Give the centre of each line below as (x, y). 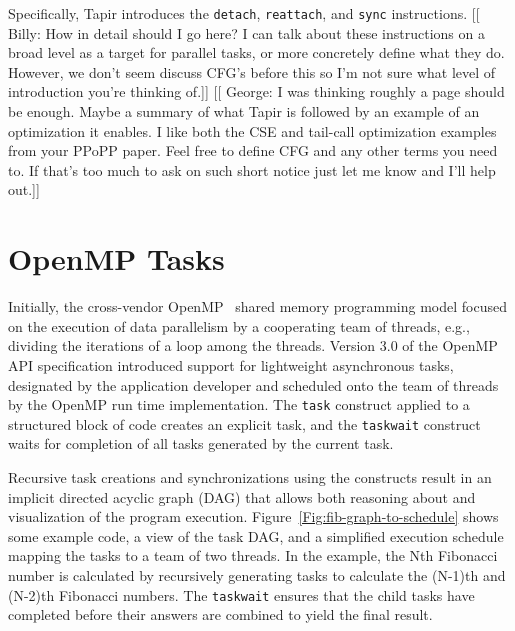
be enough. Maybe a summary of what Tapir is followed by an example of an (244, 111)
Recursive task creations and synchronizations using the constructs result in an (250, 477)
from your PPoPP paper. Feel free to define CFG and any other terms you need (253, 150)
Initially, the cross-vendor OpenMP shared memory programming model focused (257, 306)
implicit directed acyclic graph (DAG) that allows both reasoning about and (242, 496)
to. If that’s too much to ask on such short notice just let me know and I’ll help (252, 169)
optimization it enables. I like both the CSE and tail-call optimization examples (252, 130)
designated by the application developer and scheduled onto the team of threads (253, 384)
